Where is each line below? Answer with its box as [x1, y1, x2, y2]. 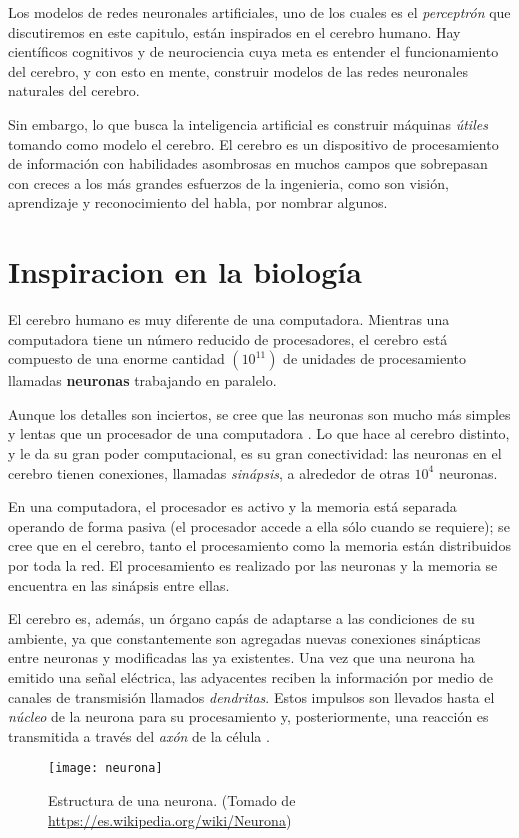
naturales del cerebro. [8, 80, 140, 101]
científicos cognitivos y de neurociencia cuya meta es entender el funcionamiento [8, 41, 499, 62]
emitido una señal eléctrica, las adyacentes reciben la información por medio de [8, 666, 493, 687]
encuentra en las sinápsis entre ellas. [8, 574, 230, 595]
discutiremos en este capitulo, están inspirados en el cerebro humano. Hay [8, 21, 461, 42]
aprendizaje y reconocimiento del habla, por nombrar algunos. [8, 192, 388, 213]
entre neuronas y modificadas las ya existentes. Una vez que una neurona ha [8, 647, 475, 668]
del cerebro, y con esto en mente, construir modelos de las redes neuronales [8, 60, 468, 81]
